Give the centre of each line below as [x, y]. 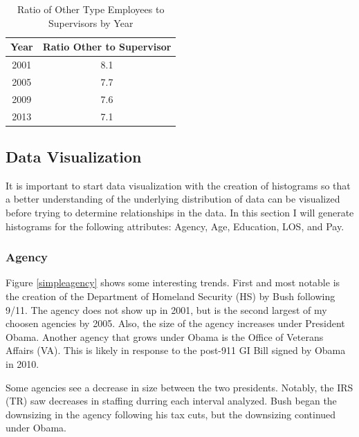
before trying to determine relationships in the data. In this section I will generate [180, 213]
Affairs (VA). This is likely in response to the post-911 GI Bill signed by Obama [176, 350]
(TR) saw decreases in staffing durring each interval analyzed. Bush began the [171, 401]
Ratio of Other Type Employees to [91, 9]
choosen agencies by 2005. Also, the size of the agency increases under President [175, 323]
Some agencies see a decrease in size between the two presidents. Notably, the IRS [179, 387]
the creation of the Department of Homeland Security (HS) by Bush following [171, 296]
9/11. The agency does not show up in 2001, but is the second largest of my [166, 309]
